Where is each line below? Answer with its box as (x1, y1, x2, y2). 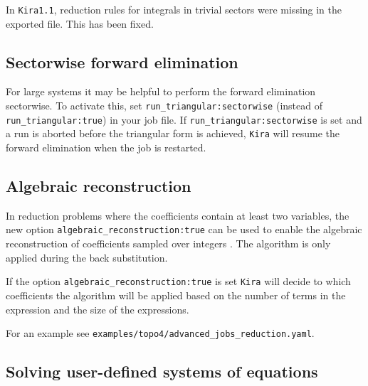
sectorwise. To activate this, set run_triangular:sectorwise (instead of (6, 98, 322, 113)
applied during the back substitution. (6, 250, 168, 264)
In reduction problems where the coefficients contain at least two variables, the (6, 208, 349, 223)
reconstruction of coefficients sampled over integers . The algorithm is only (6, 236, 331, 251)
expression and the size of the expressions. (6, 301, 189, 316)
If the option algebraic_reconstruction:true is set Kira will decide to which (6, 274, 351, 289)
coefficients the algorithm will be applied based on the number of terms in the (6, 287, 346, 302)
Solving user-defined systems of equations (6, 360, 318, 382)
